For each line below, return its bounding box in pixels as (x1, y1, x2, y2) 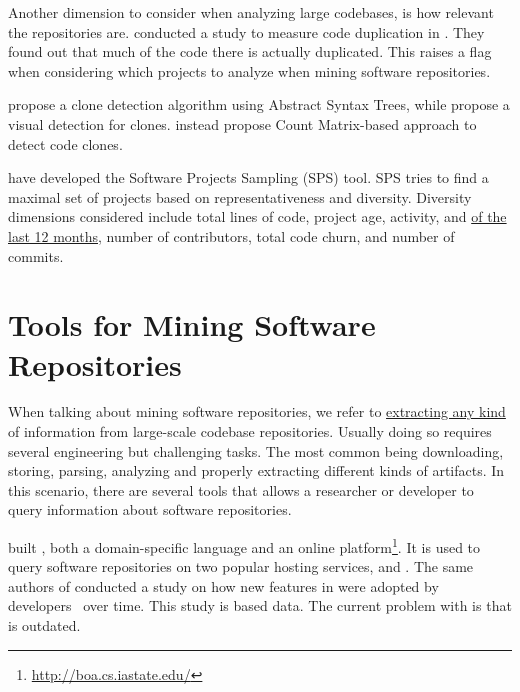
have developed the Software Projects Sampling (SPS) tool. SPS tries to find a (8, 167, 489, 188)
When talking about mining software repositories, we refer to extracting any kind (8, 401, 506, 422)
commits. (8, 245, 64, 266)
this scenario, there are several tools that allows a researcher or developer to (8, 479, 474, 500)
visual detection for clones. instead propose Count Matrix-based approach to (8, 113, 477, 134)
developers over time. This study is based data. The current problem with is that (8, 595, 512, 616)
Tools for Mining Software (8, 304, 376, 345)
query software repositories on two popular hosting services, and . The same (8, 556, 474, 577)
